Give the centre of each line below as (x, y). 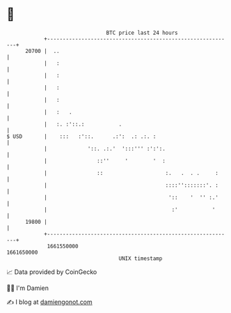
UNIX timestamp (141, 258)
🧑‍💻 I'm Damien (28, 288)
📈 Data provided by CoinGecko (52, 272)
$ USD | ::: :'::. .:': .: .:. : (81, 136)
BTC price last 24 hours (142, 33)
